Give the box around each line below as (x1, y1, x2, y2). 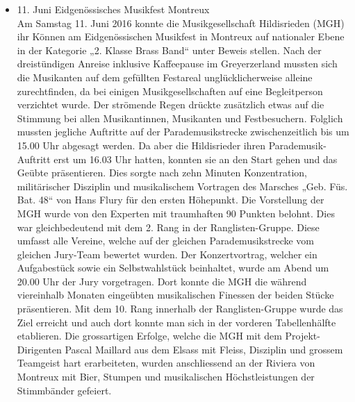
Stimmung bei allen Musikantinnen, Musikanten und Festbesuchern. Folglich (17, 110, 343, 125)
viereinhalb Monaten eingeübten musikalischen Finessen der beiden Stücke (17, 287, 334, 302)
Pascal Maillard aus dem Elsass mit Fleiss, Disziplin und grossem (65, 342, 343, 356)
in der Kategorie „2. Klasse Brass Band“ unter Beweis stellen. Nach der (17, 42, 322, 57)
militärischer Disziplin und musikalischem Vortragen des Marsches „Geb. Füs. (17, 178, 348, 193)
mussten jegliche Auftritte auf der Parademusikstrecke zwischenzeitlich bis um (17, 124, 349, 139)
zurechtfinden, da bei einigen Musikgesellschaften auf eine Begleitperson (17, 83, 323, 98)
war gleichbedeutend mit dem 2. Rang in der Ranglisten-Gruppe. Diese (17, 219, 320, 234)
